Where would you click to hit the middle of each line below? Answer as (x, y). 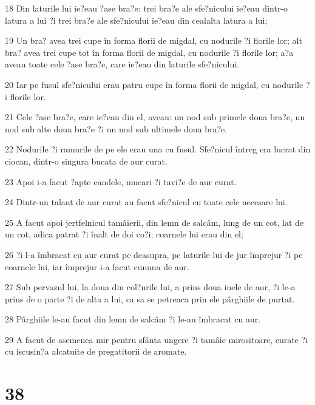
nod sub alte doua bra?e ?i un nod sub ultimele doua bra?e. (116, 128)
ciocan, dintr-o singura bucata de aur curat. (86, 161)
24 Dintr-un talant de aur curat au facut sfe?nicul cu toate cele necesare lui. (146, 202)
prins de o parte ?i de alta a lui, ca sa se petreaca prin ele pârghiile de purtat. (150, 298)
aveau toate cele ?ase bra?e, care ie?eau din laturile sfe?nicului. (122, 64)
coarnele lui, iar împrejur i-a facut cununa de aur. (97, 266)
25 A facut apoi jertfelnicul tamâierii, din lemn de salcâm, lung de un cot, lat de (154, 222)
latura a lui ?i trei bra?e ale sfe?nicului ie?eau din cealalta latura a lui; (136, 20)
